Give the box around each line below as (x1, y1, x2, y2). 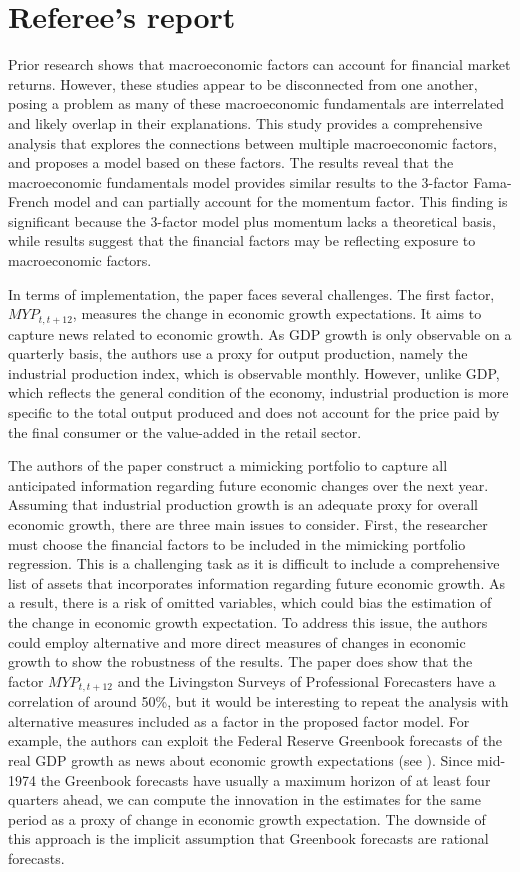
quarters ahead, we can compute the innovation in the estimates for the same (8, 789, 481, 810)
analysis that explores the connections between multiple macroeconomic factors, (8, 132, 497, 153)
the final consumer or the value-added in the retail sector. (8, 421, 362, 442)
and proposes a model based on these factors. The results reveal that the (8, 152, 454, 173)
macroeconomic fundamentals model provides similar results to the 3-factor (8, 171, 469, 192)
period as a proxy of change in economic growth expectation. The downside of (8, 808, 486, 829)
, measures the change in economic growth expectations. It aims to (72, 303, 482, 324)
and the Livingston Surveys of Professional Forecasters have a (117, 670, 496, 691)
